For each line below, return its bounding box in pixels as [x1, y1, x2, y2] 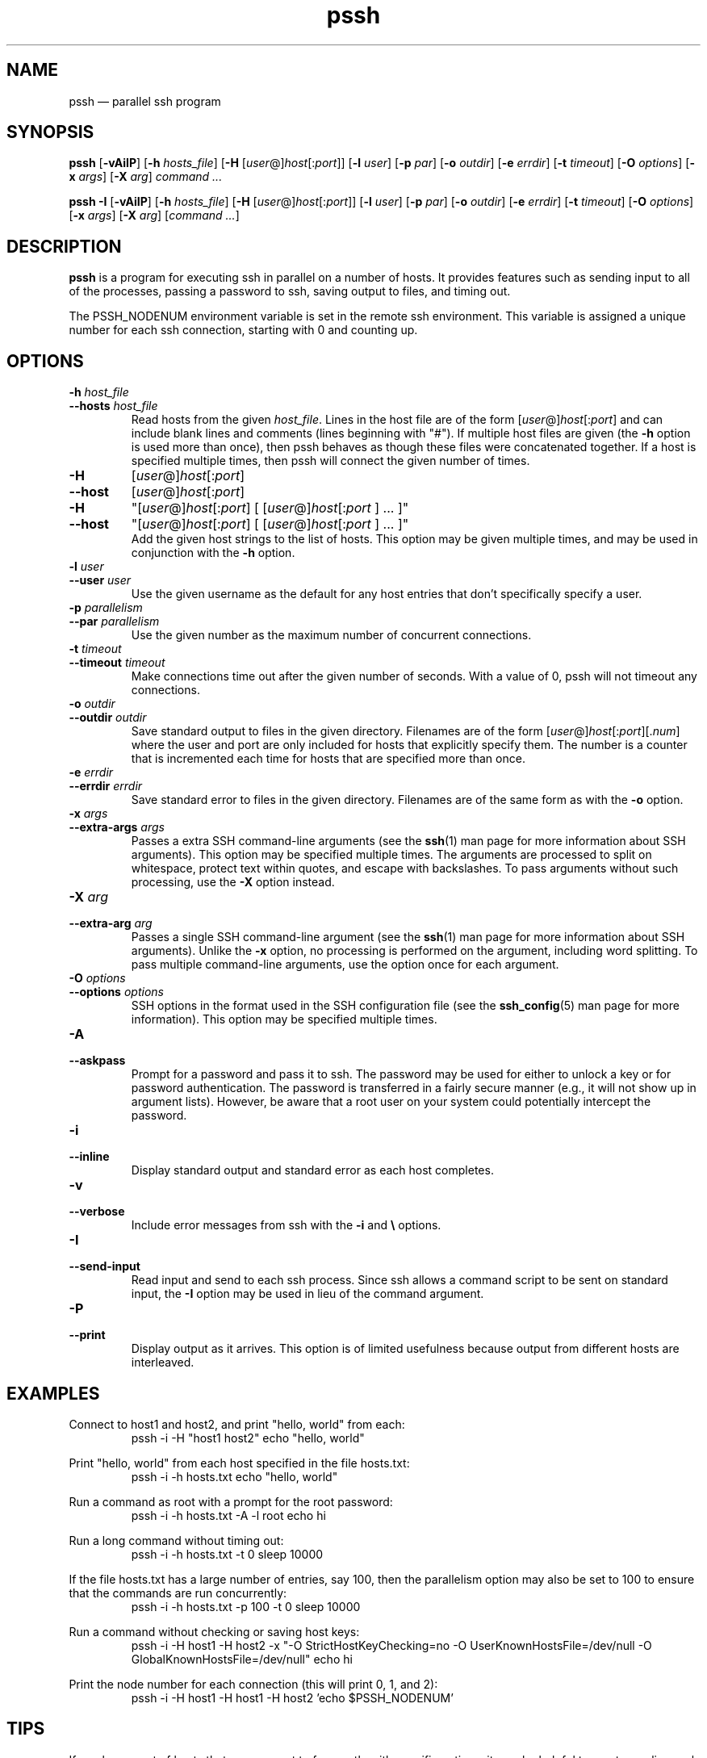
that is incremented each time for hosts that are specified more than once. [131, 751, 525, 766]
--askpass [69, 1053, 126, 1068]
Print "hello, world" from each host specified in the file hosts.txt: [69, 1455, 410, 1470]
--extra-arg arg [69, 916, 153, 931]
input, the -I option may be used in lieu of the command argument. [131, 1287, 484, 1301]
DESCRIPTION [6, 236, 122, 257]
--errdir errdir [69, 779, 143, 793]
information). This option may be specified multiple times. [131, 1012, 437, 1027]
